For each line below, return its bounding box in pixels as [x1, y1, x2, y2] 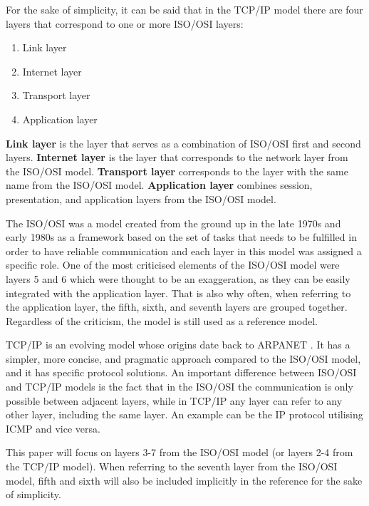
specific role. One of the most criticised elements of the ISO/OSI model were [6, 257, 340, 272]
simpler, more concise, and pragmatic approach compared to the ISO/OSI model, [6, 351, 361, 366]
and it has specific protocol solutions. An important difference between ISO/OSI [6, 365, 357, 380]
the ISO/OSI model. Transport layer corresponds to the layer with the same [6, 163, 348, 178]
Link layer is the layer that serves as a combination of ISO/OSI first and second [6, 135, 361, 150]
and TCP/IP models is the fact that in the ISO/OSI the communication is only [6, 379, 353, 394]
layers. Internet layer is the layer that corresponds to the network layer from [6, 150, 348, 165]
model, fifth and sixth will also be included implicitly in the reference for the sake [6, 473, 363, 487]
